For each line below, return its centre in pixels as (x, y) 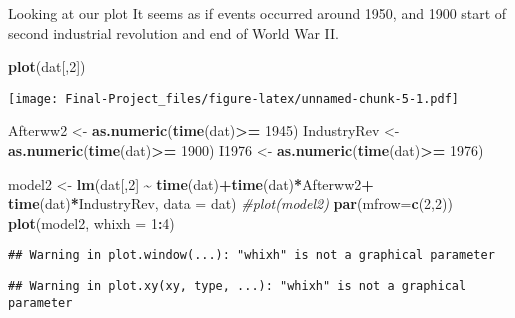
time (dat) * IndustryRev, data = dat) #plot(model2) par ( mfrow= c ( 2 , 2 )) (230, 203)
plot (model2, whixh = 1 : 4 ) (91, 222)
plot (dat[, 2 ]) (47, 66)
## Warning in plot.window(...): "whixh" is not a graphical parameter (251, 255)
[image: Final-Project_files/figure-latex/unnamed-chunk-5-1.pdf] (234, 98)
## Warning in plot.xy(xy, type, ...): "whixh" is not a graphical (237, 286)
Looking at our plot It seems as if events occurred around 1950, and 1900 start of (257, 13)
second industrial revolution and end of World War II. (173, 32)
